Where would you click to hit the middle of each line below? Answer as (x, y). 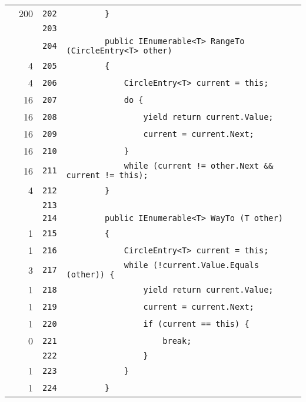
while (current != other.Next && (199, 166)
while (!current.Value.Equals (191, 265)
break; (177, 341)
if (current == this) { (196, 324)
